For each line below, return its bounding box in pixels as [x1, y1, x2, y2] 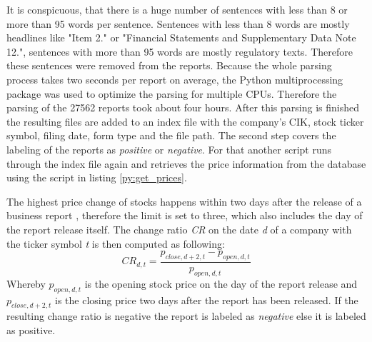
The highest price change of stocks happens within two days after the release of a [6, 193, 362, 208]
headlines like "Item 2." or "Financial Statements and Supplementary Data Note [6, 30, 356, 45]
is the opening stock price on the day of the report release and [84, 276, 358, 291]
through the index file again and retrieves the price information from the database [6, 156, 366, 171]
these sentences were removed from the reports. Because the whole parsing [6, 58, 332, 73]
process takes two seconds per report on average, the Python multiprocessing [6, 71, 343, 86]
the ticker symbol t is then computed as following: [6, 236, 225, 251]
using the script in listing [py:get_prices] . [6, 170, 187, 185]
